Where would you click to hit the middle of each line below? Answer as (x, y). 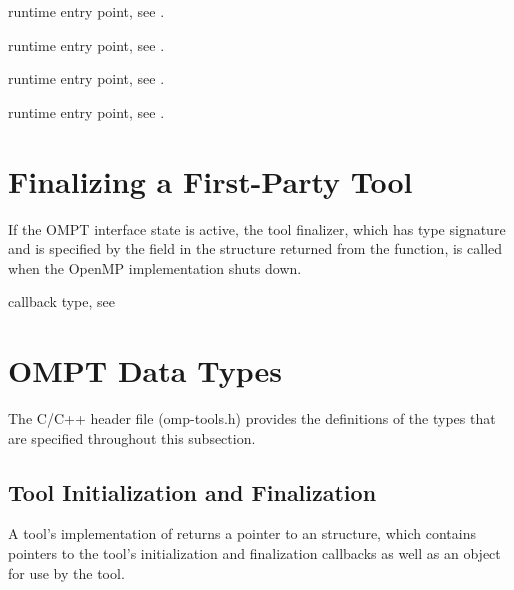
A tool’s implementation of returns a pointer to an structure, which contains (242, 533)
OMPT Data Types (145, 370)
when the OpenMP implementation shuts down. (155, 267)
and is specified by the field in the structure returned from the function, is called (255, 248)
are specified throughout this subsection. (132, 437)
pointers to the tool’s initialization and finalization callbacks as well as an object (254, 552)
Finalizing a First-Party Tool (210, 180)
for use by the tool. (66, 572)
